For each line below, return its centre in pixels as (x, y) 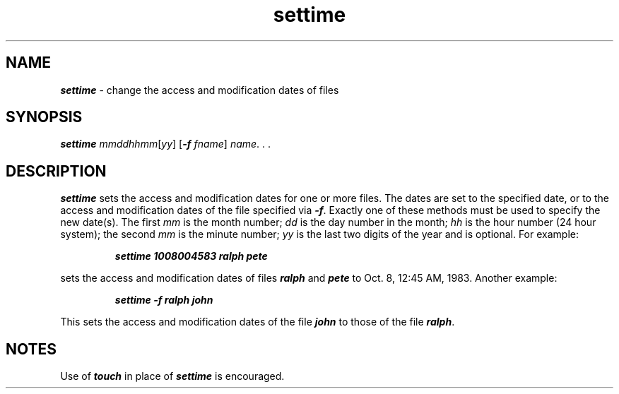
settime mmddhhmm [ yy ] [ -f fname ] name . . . (166, 144)
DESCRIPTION (56, 171)
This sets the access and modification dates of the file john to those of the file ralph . (258, 322)
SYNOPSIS (44, 117)
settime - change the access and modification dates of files (200, 90)
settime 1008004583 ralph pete (191, 256)
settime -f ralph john (164, 300)
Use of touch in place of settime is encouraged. (172, 376)
